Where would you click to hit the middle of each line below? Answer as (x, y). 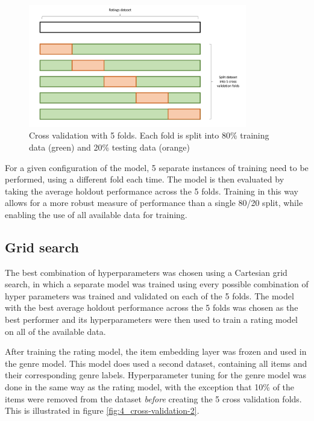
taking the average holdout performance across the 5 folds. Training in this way (152, 191)
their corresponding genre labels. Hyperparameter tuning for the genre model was (155, 375)
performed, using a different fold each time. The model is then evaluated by (145, 179)
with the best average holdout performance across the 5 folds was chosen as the (152, 307)
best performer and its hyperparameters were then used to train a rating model (151, 320)
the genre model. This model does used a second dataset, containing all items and (156, 363)
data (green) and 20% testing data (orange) (109, 147)
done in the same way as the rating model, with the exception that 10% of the (150, 387)
